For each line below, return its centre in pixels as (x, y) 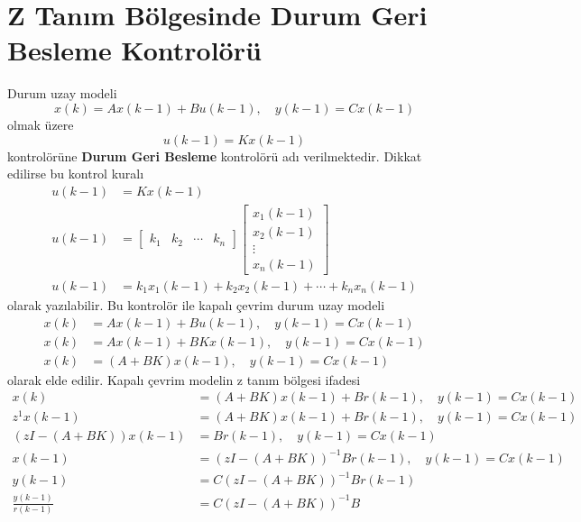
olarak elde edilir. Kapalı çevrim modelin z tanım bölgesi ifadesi (184, 379)
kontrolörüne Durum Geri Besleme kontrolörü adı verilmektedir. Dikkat (215, 156)
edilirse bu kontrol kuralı (76, 174)
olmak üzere (41, 124)
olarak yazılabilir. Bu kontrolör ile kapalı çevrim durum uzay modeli (196, 304)
